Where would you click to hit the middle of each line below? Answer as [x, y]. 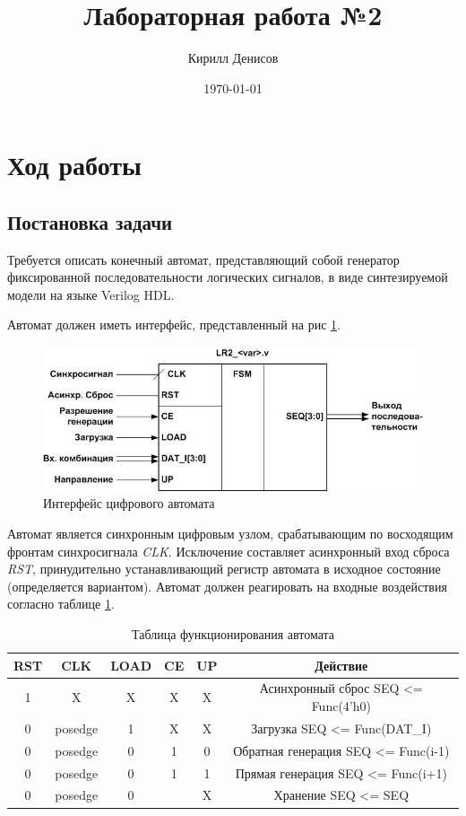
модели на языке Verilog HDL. [91, 294]
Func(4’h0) [341, 706]
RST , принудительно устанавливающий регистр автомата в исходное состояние [224, 569]
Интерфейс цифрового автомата [129, 503]
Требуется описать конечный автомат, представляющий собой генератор [203, 259]
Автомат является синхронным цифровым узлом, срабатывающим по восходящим [230, 534]
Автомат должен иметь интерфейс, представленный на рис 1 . [174, 325]
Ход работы [74, 165]
